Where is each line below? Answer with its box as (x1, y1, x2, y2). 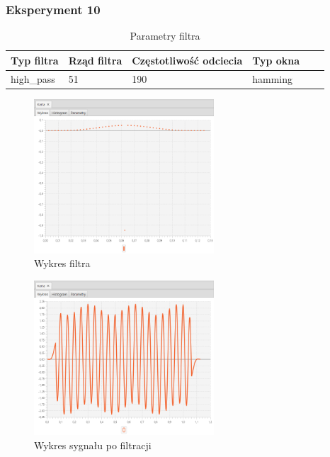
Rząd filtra (68, 52, 123, 67)
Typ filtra (11, 52, 59, 67)
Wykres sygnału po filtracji (34, 437, 152, 452)
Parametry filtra (130, 28, 200, 43)
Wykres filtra (34, 256, 91, 271)
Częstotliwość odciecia (132, 52, 243, 67)
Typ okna (252, 52, 300, 67)
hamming (252, 71, 293, 86)
